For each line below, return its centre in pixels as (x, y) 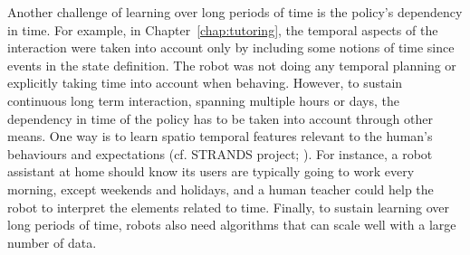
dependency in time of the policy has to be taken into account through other (220, 118)
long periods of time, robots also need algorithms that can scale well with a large (232, 225)
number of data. (52, 242)
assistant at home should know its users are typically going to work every (211, 171)
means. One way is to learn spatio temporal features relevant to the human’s (220, 136)
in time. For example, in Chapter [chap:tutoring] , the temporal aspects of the (223, 29)
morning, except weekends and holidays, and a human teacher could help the (221, 189)
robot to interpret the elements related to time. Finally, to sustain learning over (228, 207)
